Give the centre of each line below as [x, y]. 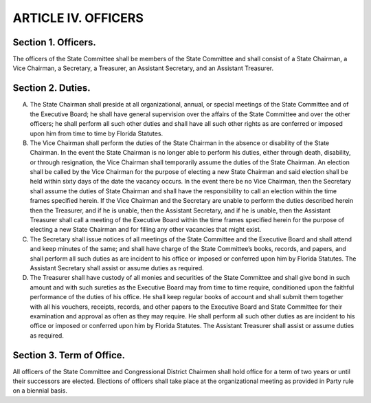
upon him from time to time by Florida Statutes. [97, 133]
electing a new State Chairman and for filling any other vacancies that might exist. [146, 230]
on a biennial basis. [40, 391]
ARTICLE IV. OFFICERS [78, 18]
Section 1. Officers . [54, 42]
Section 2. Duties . [52, 88]
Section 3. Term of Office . [69, 355]
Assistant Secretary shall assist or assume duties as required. [117, 268]
